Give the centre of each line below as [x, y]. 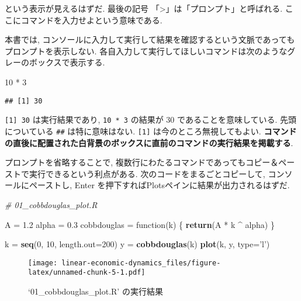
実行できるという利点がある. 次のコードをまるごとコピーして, [147, 173]
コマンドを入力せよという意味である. [91, 20]
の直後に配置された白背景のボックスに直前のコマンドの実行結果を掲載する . [149, 142]
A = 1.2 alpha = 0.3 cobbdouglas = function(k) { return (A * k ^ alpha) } [140, 224]
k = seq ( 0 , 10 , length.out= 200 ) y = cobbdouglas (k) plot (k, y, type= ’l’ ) [137, 244]
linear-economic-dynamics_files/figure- [141, 263]
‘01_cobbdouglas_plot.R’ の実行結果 [96, 291]
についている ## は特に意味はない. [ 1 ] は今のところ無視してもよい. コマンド [151, 131]
